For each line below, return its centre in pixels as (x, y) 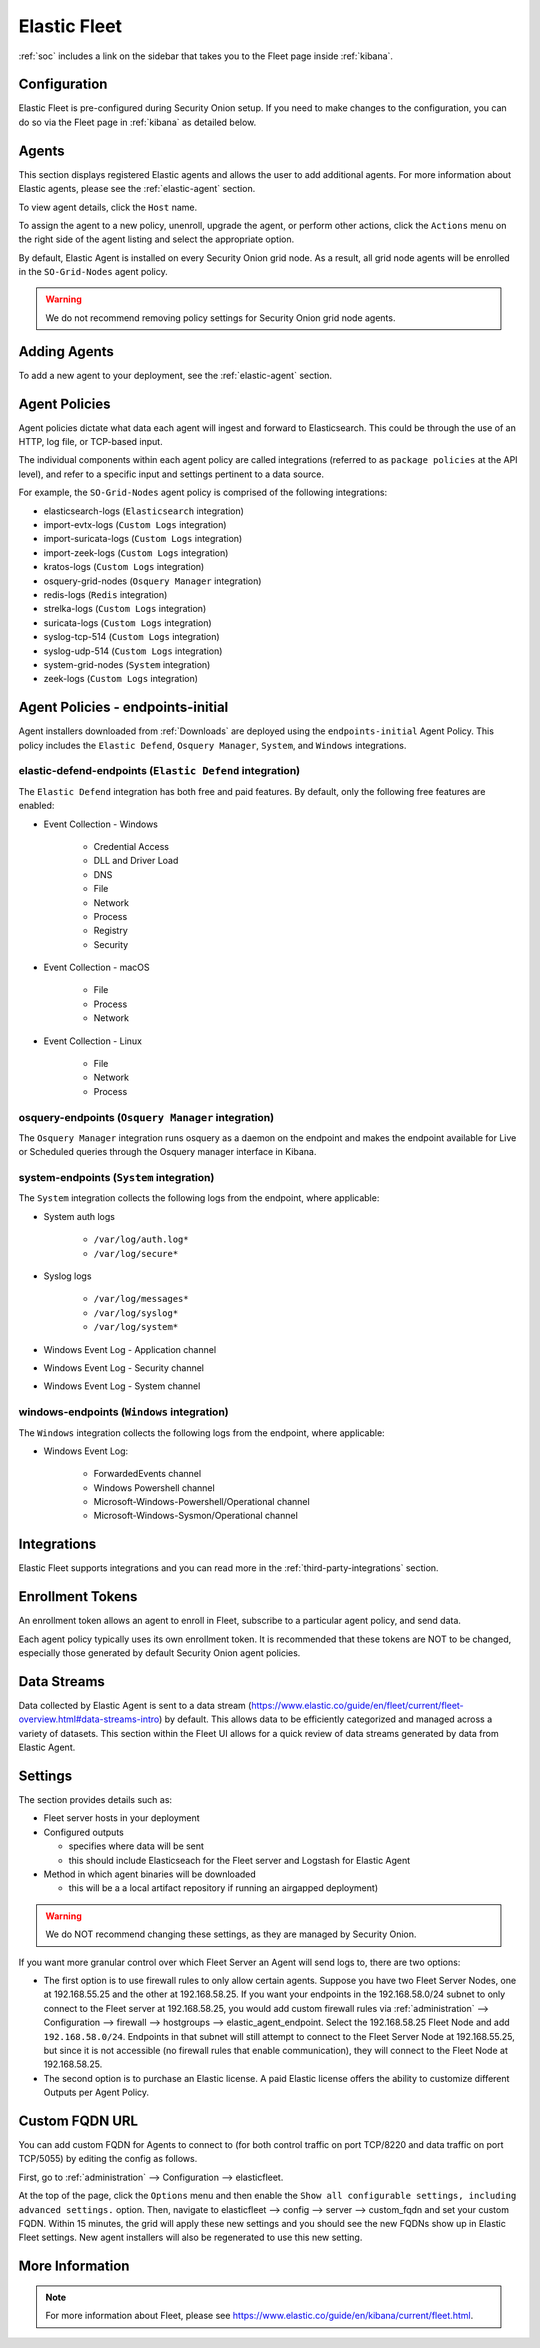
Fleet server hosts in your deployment (121, 1818)
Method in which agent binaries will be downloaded (150, 1874)
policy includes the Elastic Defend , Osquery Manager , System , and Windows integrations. (212, 745)
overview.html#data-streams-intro (89, 1719)
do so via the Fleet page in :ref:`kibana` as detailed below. (137, 122)
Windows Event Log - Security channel (124, 1367)
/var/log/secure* (136, 1253)
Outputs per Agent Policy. (96, 2092)
